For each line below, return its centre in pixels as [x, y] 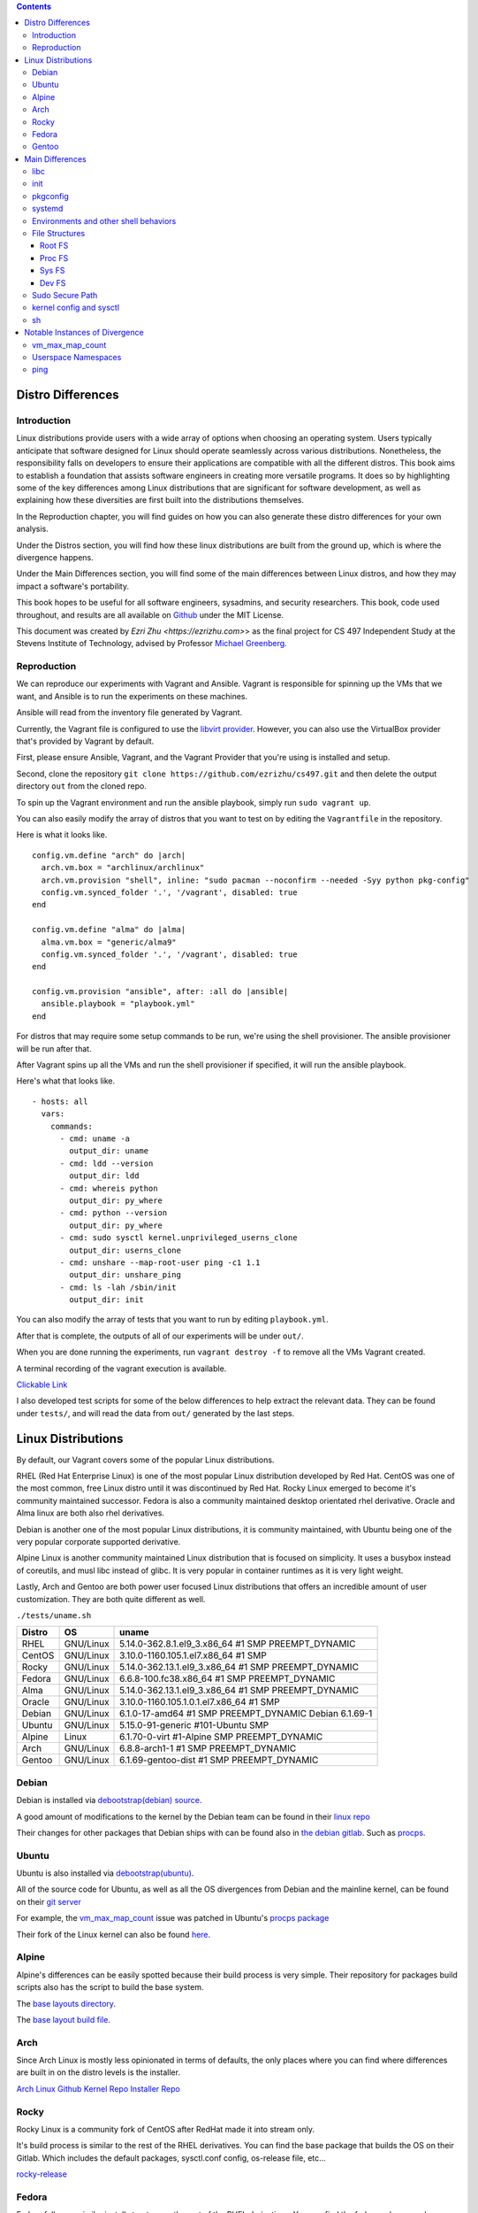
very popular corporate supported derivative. [99, 1542]
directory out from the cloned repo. [82, 786]
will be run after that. [54, 1048]
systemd [48, 209]
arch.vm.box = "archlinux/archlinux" [123, 868]
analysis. [32, 529]
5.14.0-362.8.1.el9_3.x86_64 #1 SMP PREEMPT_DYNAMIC [238, 1644]
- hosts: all [60, 1101]
